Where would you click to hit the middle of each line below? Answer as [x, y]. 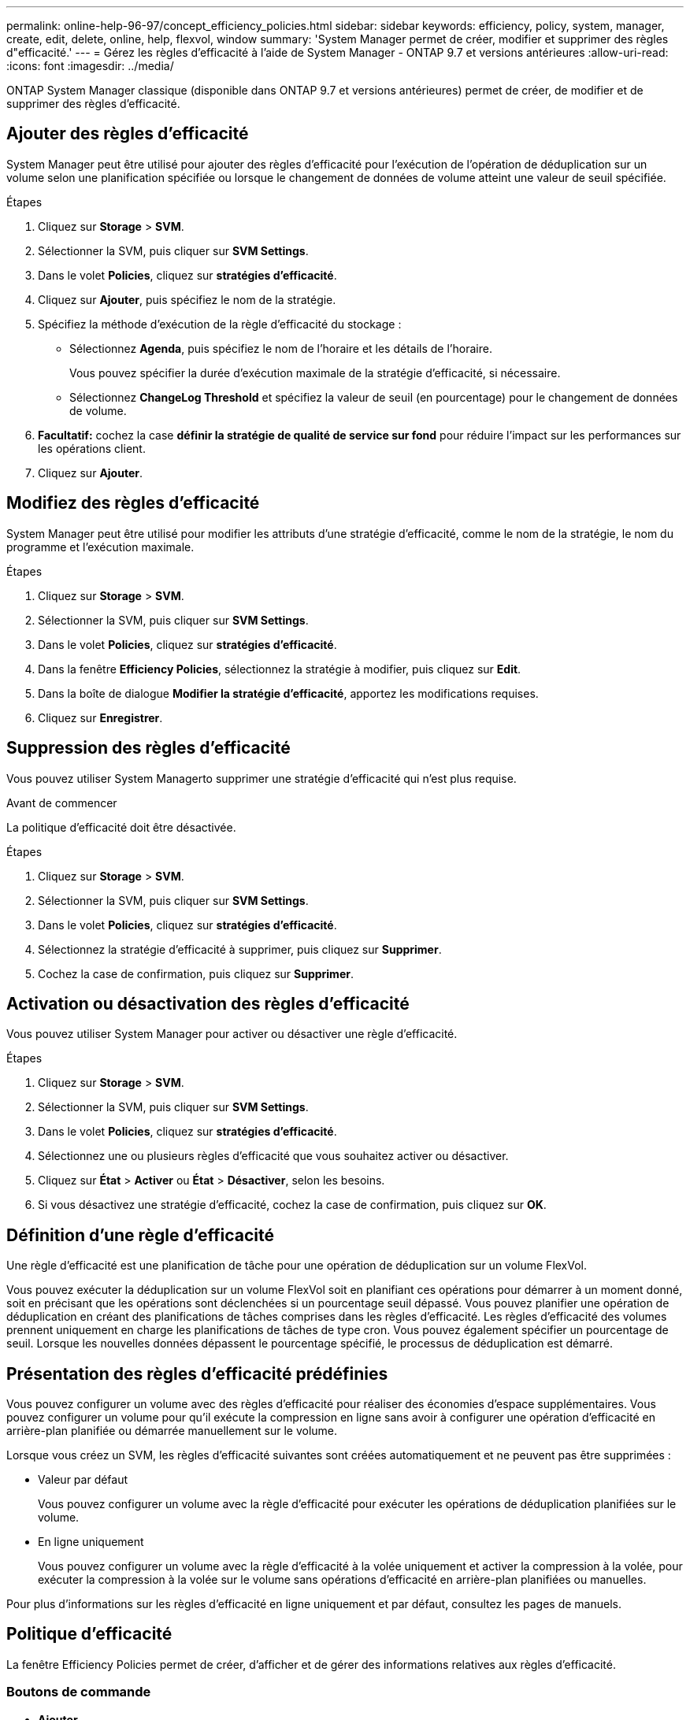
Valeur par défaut [83, 1480]
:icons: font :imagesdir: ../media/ [90, 66]
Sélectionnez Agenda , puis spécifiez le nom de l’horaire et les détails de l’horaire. [281, 348]
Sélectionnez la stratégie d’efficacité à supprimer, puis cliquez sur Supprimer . [240, 949]
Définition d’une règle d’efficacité [140, 1235]
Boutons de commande [79, 1692]
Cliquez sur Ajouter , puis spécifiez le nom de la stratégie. [187, 299]
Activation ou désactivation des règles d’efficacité [208, 1003]
